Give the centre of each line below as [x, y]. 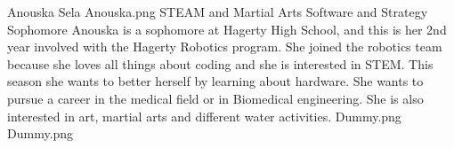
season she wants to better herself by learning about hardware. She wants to [215, 81]
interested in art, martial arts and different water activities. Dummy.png [204, 116]
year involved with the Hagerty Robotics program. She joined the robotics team [225, 47]
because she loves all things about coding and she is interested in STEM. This [220, 63]
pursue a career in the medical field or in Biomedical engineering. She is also [215, 98]
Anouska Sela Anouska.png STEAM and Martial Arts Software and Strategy [218, 12]
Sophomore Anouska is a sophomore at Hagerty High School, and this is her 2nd [227, 29]
